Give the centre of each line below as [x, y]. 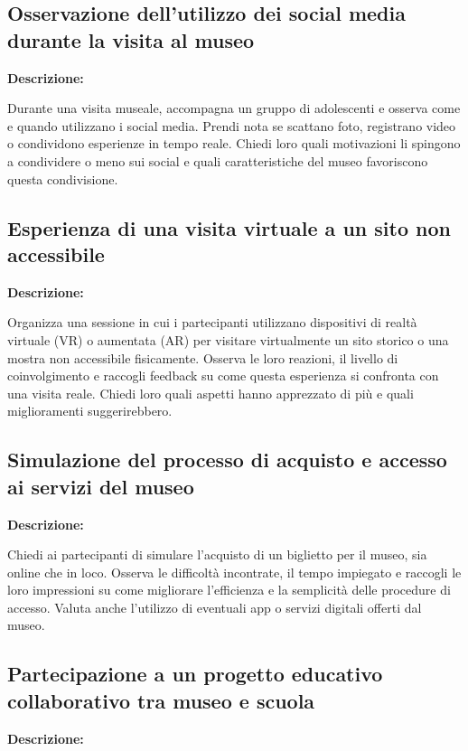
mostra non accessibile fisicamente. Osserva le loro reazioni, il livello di [203, 357]
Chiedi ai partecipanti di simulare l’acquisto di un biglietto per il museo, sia [217, 554]
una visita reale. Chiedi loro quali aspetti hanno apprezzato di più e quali [211, 393]
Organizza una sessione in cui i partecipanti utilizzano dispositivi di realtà [212, 322]
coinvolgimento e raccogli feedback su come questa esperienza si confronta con [223, 375]
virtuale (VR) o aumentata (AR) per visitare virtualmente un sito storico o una [228, 339]
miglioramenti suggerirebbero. [90, 411]
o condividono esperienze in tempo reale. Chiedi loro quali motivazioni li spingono [234, 143]
